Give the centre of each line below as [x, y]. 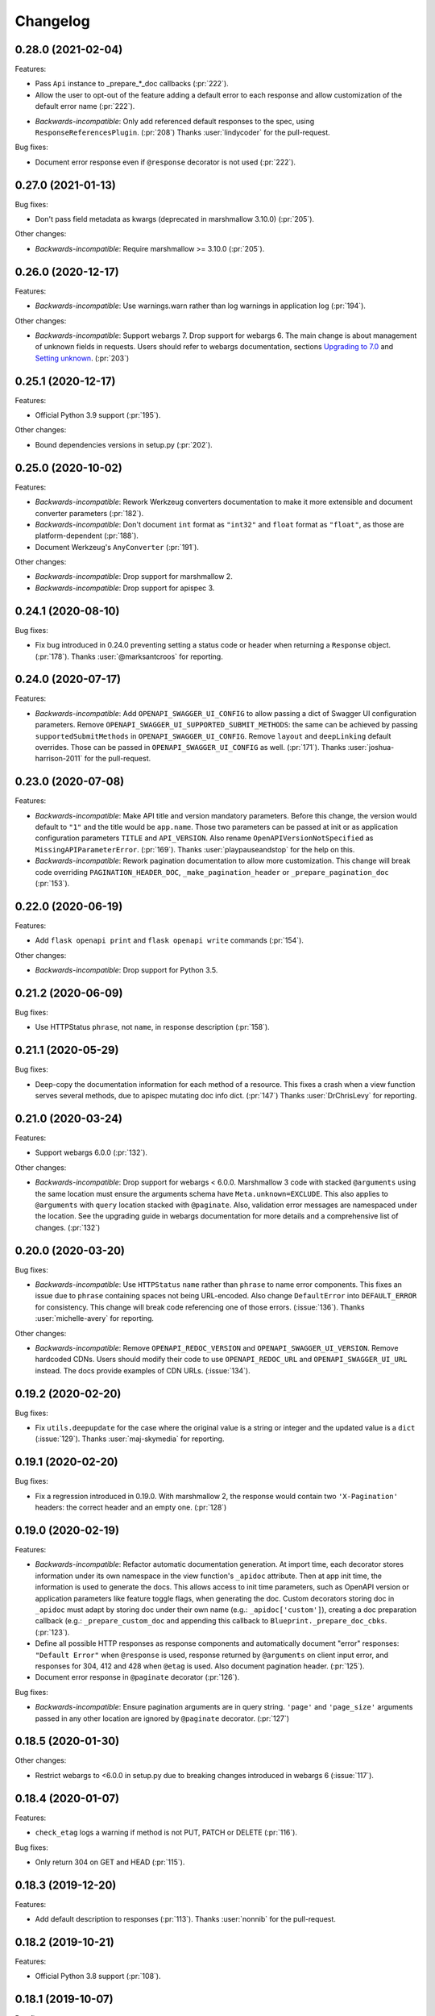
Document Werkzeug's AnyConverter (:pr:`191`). [117, 547]
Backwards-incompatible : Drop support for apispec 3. [125, 588]
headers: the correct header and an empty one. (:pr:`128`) [131, 1507]
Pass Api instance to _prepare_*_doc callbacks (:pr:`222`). [132, 84]
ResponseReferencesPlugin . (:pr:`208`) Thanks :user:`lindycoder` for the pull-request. [182, 132]
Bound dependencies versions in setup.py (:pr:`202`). [124, 444]
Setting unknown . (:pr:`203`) [82, 358]
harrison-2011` [59, 759]
